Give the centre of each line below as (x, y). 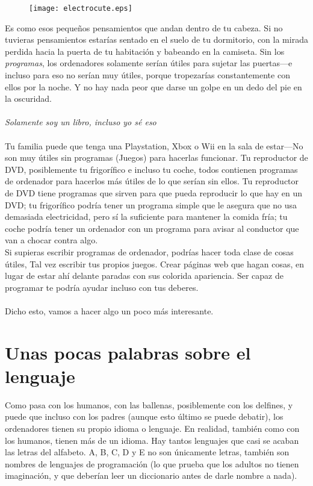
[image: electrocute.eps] (81, 8)
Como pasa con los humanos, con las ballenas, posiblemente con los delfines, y (149, 404)
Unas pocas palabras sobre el (128, 352)
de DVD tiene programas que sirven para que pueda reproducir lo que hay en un (153, 192)
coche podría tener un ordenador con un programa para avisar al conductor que (152, 228)
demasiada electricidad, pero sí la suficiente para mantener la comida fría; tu (146, 217)
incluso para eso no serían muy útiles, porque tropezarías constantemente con (147, 75)
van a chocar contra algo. (51, 240)
